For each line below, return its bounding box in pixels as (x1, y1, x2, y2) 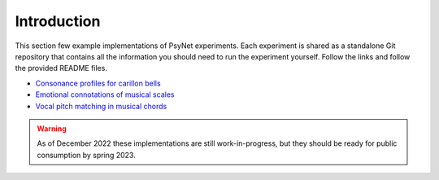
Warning (37, 123, 67, 134)
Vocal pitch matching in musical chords (35, 101, 167, 111)
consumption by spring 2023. (37, 150, 136, 160)
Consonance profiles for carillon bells (35, 78, 162, 88)
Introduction (15, 12, 101, 30)
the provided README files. (15, 64, 107, 73)
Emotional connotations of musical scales (35, 90, 175, 99)
